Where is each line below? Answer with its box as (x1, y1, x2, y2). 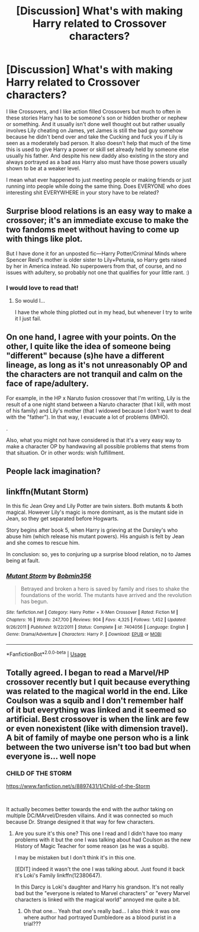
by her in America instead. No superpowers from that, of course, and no (6, 262, 182, 269)
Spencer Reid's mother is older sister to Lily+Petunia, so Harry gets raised (6, 256, 187, 263)
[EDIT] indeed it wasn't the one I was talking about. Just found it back (14, 865, 185, 873)
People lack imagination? (6, 466, 101, 476)
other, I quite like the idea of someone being (6, 341, 171, 352)
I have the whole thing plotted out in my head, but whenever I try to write (14, 309, 192, 316)
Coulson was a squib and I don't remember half (6, 696, 184, 706)
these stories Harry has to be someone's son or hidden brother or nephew (6, 114, 188, 121)
